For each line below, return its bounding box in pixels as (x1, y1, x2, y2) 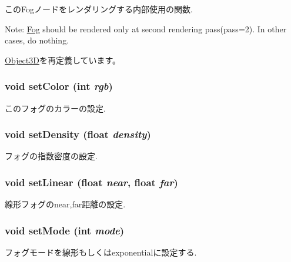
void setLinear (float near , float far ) (5, 174, 178, 189)
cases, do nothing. (5, 34, 69, 46)
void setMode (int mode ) (5, 223, 125, 237)
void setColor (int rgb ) (5, 79, 113, 93)
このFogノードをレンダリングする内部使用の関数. (5, 3, 193, 15)
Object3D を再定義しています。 (5, 53, 121, 66)
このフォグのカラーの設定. (5, 102, 106, 114)
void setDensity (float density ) (5, 127, 151, 142)
